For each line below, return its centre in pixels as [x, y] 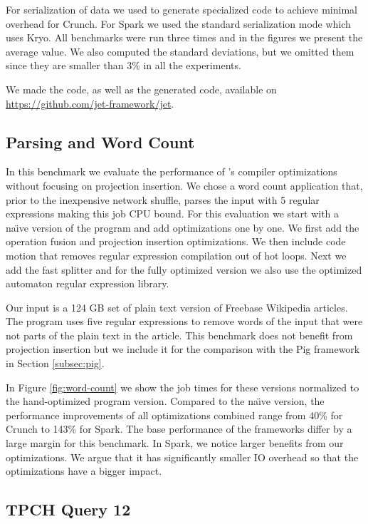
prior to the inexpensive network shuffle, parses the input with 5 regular [163, 199]
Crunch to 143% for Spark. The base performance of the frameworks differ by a [179, 429]
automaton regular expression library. [88, 283]
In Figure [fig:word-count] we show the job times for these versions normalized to [183, 387]
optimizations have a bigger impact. [84, 471]
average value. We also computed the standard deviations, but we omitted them [180, 51]
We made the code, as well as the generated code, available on [141, 89]
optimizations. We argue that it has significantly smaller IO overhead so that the [182, 457]
